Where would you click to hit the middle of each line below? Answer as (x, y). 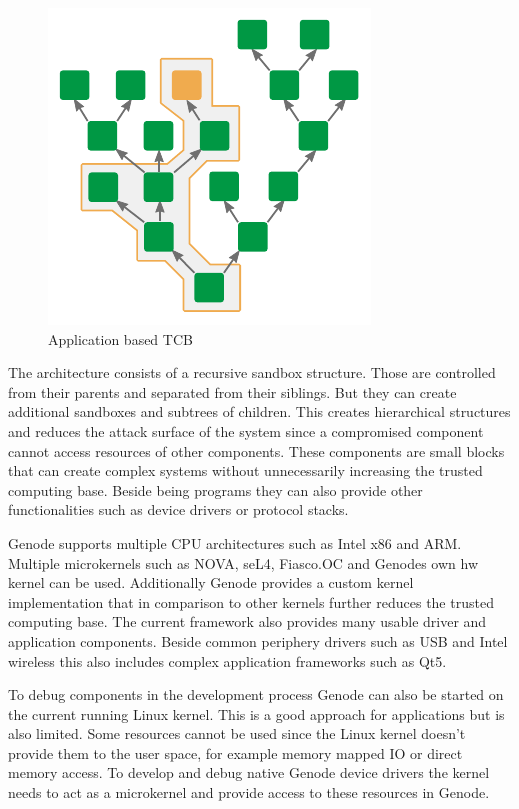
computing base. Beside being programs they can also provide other (215, 489)
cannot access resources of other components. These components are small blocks (256, 450)
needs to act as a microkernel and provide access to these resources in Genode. (249, 792)
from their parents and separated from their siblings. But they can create (232, 391)
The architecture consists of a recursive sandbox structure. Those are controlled (252, 372)
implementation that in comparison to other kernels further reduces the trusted (251, 601)
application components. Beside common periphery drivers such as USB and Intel (258, 640)
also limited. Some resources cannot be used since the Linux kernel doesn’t (237, 733)
